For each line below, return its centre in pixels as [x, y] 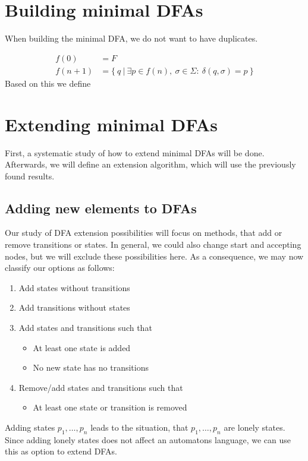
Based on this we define [48, 83]
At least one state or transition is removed [110, 407]
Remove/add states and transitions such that [101, 387]
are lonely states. [254, 427]
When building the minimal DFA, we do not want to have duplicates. [131, 38]
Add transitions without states [74, 307]
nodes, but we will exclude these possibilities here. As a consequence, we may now [154, 256]
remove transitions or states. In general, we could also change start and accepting [153, 244]
